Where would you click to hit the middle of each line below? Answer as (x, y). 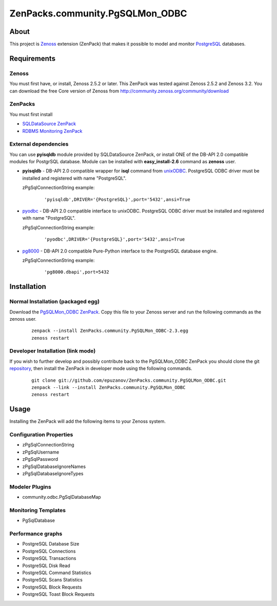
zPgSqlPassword (40, 459)
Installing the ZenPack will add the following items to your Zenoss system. (88, 421)
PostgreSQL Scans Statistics (53, 580)
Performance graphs (36, 534)
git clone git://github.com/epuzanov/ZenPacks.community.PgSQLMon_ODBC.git (129, 380)
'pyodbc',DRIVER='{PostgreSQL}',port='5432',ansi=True (115, 239)
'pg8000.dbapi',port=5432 (77, 272)
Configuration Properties (41, 435)
